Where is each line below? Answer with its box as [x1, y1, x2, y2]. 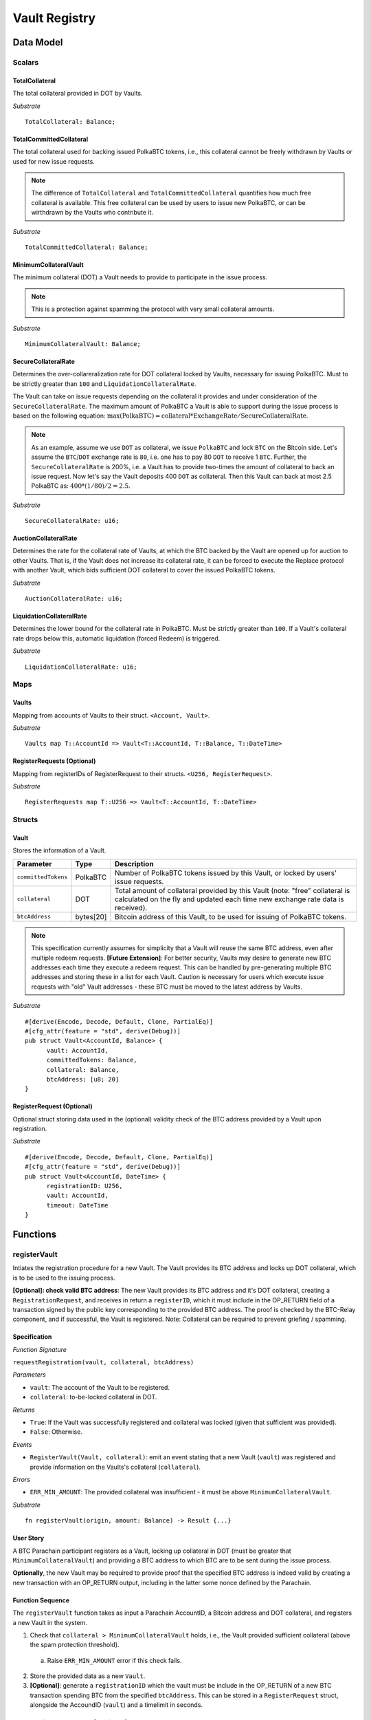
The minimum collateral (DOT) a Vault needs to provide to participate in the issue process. [12, 273, 268, 281]
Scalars [12, 57, 39, 67]
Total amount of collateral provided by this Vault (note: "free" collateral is [114, 885, 350, 895]
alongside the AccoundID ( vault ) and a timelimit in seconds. [30, 1701, 203, 1709]
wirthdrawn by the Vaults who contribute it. [31, 208, 154, 217]
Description [114, 859, 154, 868]
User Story [12, 1534, 45, 1542]
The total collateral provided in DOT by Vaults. [12, 89, 144, 98]
